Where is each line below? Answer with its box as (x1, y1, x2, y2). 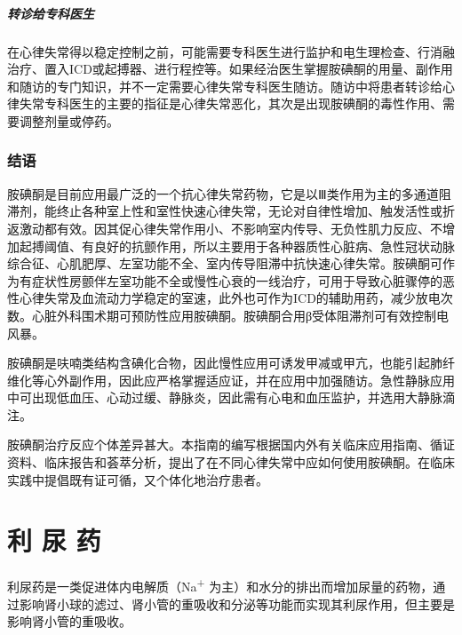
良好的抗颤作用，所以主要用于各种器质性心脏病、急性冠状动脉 (93, 236, 455, 255)
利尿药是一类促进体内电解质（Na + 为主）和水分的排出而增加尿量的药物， (7, 575, 434, 596)
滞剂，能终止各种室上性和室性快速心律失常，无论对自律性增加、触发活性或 (7, 202, 442, 220)
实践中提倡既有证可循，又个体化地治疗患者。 (7, 470, 268, 488)
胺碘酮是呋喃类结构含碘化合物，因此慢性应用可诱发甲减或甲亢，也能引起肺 (7, 353, 442, 372)
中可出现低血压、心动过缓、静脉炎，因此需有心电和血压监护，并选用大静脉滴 (7, 388, 455, 407)
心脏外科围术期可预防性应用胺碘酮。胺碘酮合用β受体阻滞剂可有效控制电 (31, 306, 450, 324)
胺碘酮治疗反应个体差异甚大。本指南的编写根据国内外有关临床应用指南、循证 (7, 435, 455, 454)
